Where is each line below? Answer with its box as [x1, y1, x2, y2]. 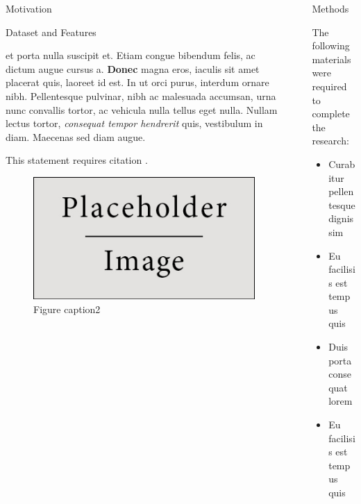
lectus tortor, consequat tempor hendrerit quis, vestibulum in [6, 116, 263, 131]
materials [312, 51, 351, 66]
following [312, 38, 350, 53]
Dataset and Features [6, 24, 96, 39]
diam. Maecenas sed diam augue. [6, 129, 146, 144]
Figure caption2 [33, 301, 101, 316]
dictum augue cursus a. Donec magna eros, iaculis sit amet [6, 61, 260, 76]
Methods [312, 1, 349, 15]
